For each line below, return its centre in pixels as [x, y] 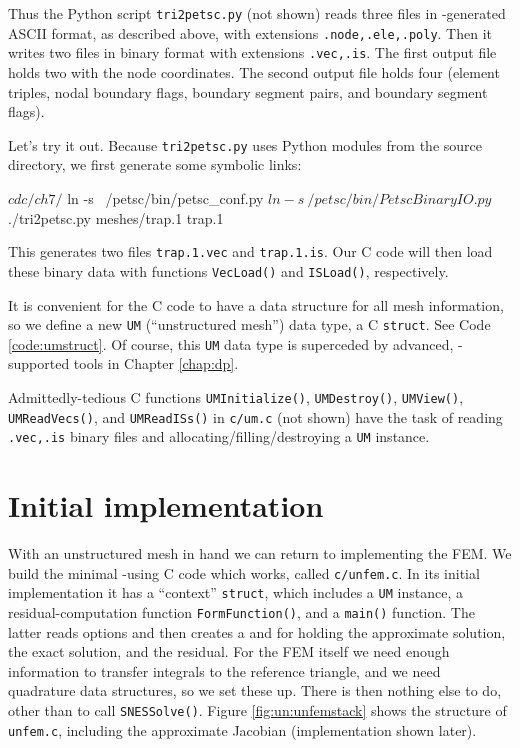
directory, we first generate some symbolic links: [155, 164]
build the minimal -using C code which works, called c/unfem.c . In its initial [244, 572]
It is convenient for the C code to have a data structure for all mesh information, [256, 304]
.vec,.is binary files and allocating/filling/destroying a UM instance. [219, 436]
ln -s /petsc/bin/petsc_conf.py [165, 198]
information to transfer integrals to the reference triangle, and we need [224, 670]
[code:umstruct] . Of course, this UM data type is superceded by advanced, [231, 343]
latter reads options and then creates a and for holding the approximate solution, [257, 631]
